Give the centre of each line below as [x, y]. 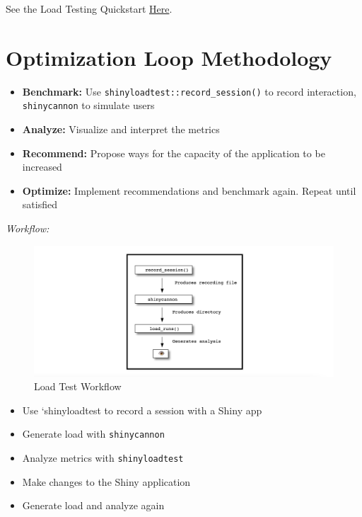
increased [42, 167]
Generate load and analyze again [93, 505]
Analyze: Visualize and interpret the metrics [121, 129]
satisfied [40, 204]
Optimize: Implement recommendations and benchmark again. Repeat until [189, 190]
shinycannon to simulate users [88, 105]
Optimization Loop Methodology [169, 57]
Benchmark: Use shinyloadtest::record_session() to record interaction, [189, 91]
